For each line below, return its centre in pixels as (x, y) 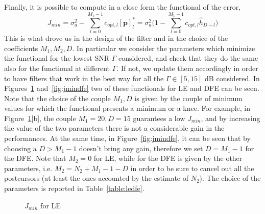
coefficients (21, 48)
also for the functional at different (57, 68)
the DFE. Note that (35, 158)
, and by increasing (231, 118)
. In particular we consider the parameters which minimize (164, 48)
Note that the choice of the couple (57, 98)
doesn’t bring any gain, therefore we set (141, 148)
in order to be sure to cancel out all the (192, 168)
